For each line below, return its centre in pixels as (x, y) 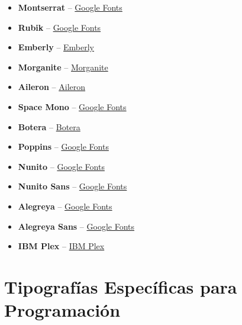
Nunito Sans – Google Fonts (72, 186)
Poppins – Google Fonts (63, 147)
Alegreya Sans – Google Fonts (76, 226)
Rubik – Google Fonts (59, 27)
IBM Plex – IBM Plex (61, 246)
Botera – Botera (49, 126)
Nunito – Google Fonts (61, 166)
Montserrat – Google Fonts (70, 7)
